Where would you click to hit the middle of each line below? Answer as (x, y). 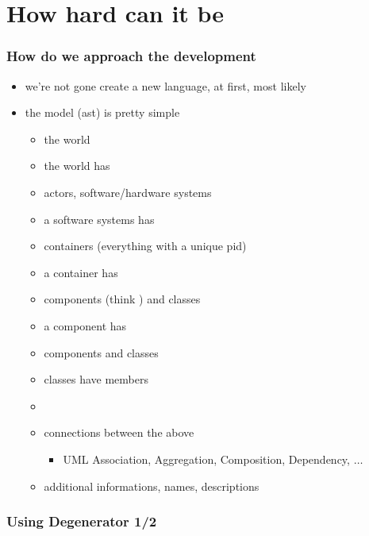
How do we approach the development (131, 56)
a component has (85, 325)
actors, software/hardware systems (128, 192)
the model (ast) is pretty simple (102, 112)
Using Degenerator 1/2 (82, 521)
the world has (77, 166)
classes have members (96, 379)
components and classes (101, 352)
